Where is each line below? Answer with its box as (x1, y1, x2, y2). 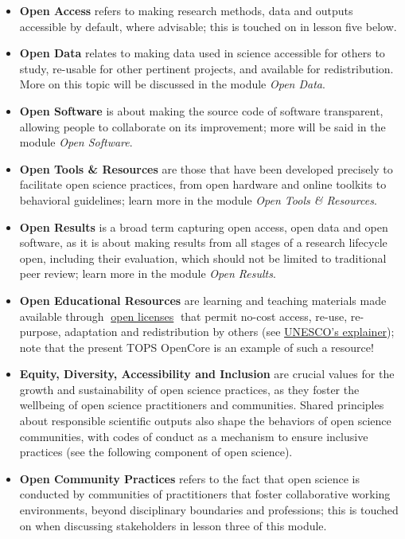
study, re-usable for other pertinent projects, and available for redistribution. (19, 60, 394, 76)
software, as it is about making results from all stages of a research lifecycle (19, 234, 387, 251)
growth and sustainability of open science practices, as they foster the (19, 381, 360, 397)
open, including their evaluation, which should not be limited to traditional (19, 249, 387, 266)
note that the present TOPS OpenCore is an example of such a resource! (19, 338, 374, 355)
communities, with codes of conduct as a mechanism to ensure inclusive (19, 428, 368, 444)
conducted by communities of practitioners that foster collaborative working (19, 486, 391, 502)
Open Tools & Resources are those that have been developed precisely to (19, 160, 393, 177)
